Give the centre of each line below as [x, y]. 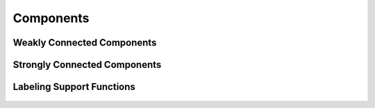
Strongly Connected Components [87, 65]
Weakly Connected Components [85, 43]
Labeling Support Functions [74, 87]
